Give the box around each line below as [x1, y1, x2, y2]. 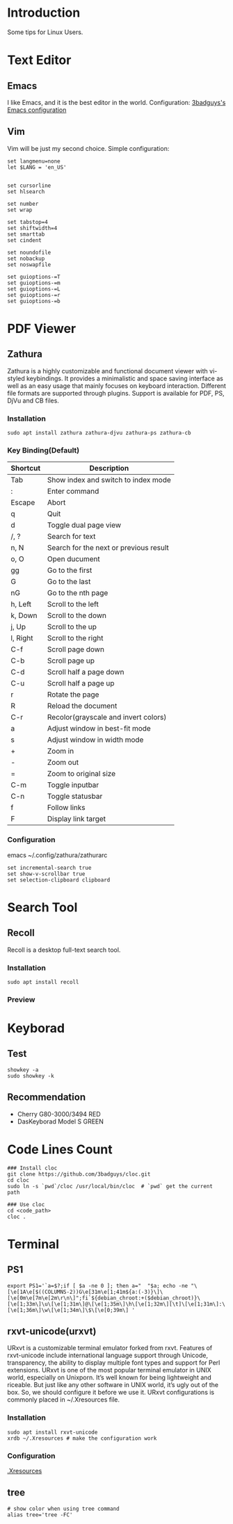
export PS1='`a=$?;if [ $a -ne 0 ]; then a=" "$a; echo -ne [7, 1282, 188, 1289]
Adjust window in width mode [47, 735, 144, 745]
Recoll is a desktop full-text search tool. [7, 946, 121, 954]
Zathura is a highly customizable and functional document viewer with [7, 366, 209, 375]
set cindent [7, 236, 42, 244]
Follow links [47, 803, 86, 813]
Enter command [47, 487, 99, 496]
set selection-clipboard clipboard [7, 876, 111, 884]
